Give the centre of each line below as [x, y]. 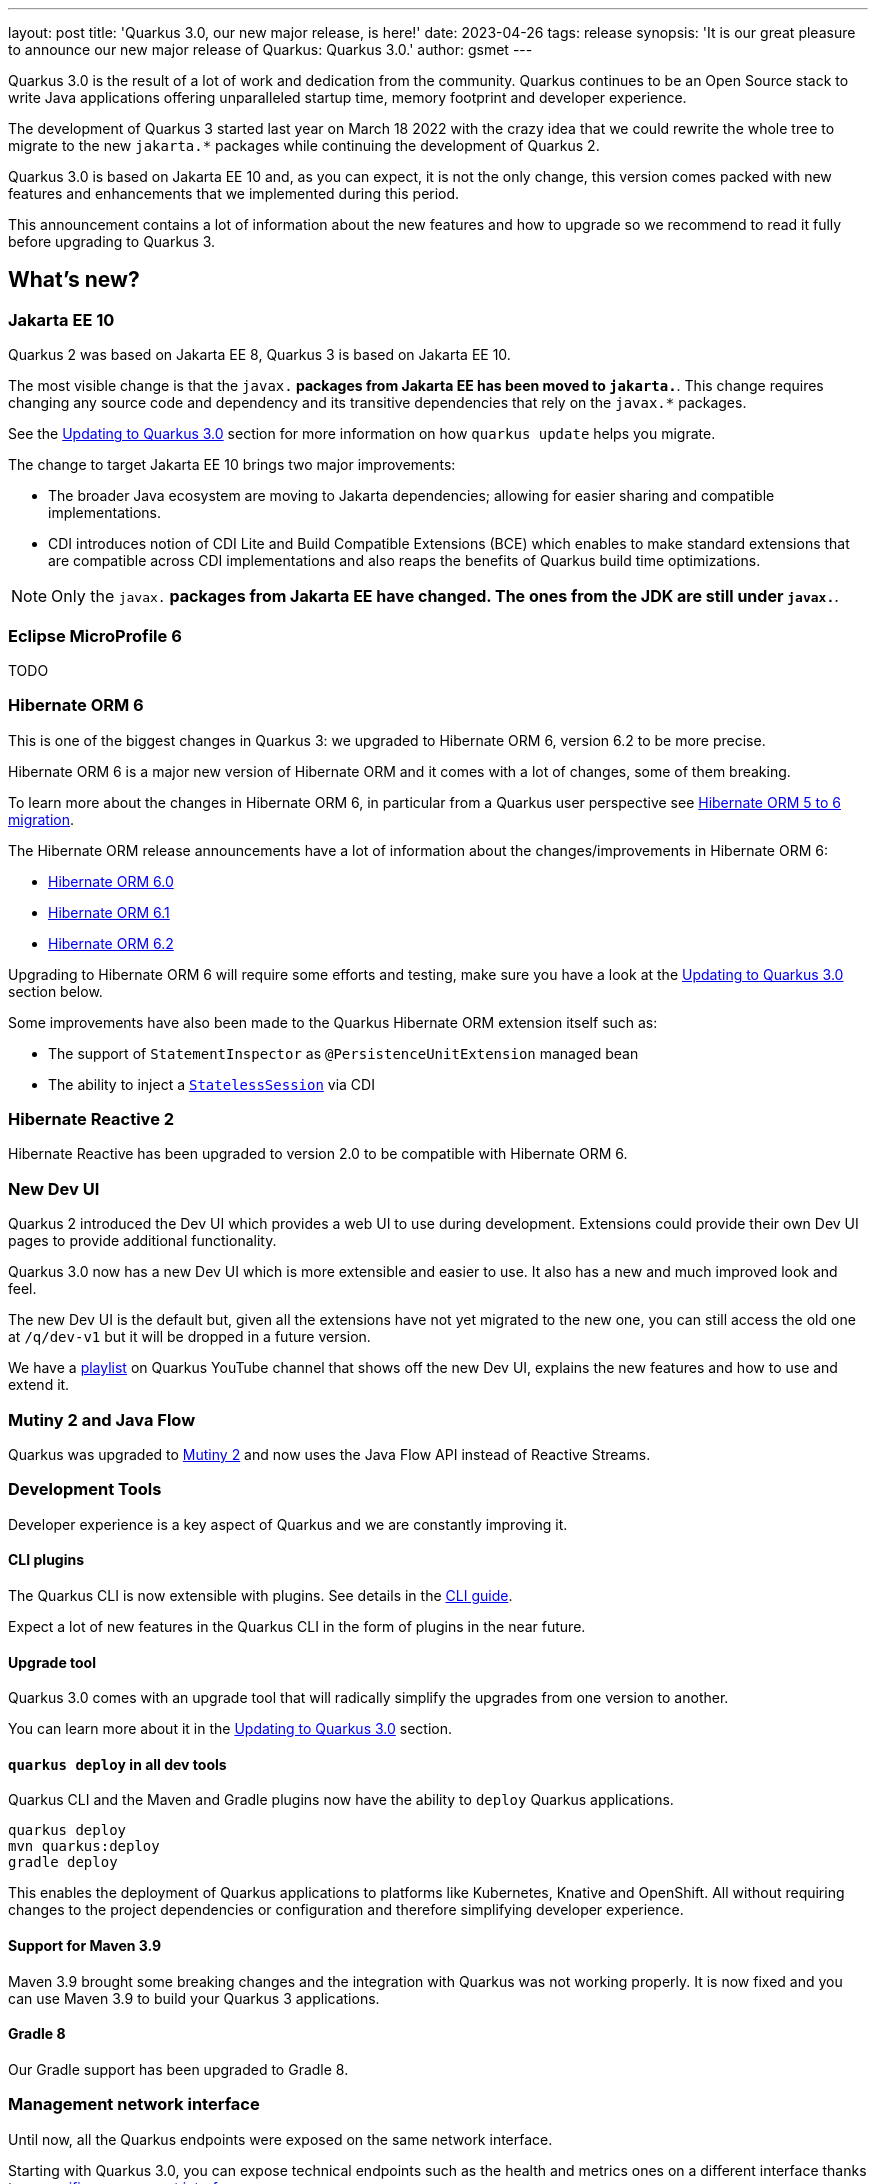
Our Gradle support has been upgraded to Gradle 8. [178, 2069]
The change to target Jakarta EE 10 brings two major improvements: [232, 465]
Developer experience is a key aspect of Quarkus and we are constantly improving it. [288, 1524]
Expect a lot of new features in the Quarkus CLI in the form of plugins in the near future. [297, 1626]
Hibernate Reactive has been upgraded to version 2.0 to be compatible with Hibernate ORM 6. [318, 1154]
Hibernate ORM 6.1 [109, 912]
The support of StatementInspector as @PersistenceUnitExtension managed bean [343, 1053]
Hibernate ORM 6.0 [111, 881]
